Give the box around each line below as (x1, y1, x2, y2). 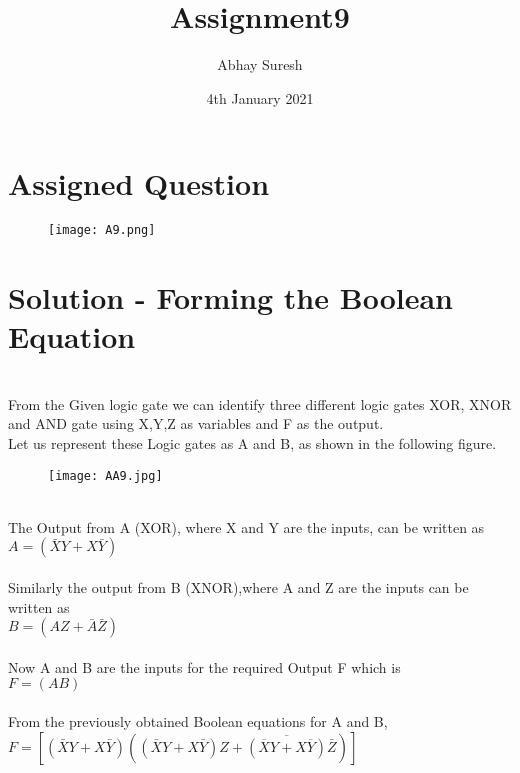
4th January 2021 (206, 87, 314, 108)
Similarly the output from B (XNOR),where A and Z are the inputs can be (8, 577, 469, 598)
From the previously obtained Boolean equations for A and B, (8, 711, 388, 731)
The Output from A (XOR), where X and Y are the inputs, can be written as (8, 516, 485, 537)
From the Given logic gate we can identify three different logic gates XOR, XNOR (8, 393, 512, 414)
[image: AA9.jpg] (48, 468, 163, 483)
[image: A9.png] (48, 223, 156, 238)
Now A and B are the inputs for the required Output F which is (8, 656, 401, 677)
